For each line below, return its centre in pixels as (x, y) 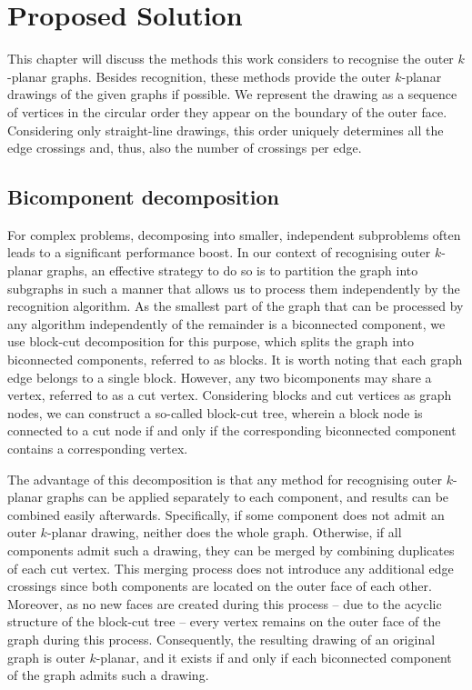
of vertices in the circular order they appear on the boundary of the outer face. (227, 111)
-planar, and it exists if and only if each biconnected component (274, 657)
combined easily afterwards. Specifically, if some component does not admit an (226, 514)
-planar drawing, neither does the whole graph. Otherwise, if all (224, 532)
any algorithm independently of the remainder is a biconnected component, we (226, 323)
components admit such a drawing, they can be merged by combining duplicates (231, 550)
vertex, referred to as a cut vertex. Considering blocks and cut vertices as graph (230, 395)
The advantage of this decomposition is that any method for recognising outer (225, 479)
